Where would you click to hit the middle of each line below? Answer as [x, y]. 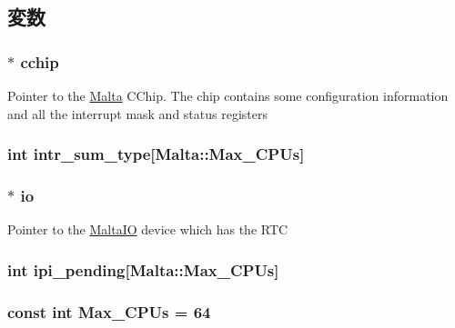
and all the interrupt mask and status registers [137, 113]
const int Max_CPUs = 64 [109, 311]
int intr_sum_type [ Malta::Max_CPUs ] [156, 154]
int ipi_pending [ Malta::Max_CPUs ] [143, 269]
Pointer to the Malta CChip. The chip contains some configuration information [228, 95]
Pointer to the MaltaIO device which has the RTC [148, 229]
